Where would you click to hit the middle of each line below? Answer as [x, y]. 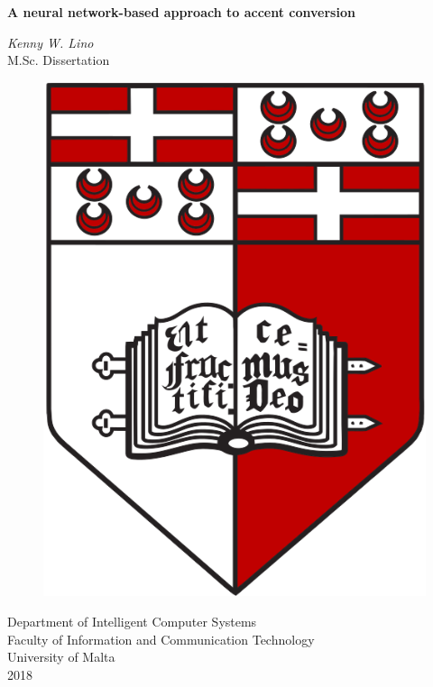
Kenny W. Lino [51, 42]
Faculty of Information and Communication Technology [161, 639]
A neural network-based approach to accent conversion [181, 12]
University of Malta [61, 657]
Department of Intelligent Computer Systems [132, 622]
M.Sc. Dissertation [59, 60]
